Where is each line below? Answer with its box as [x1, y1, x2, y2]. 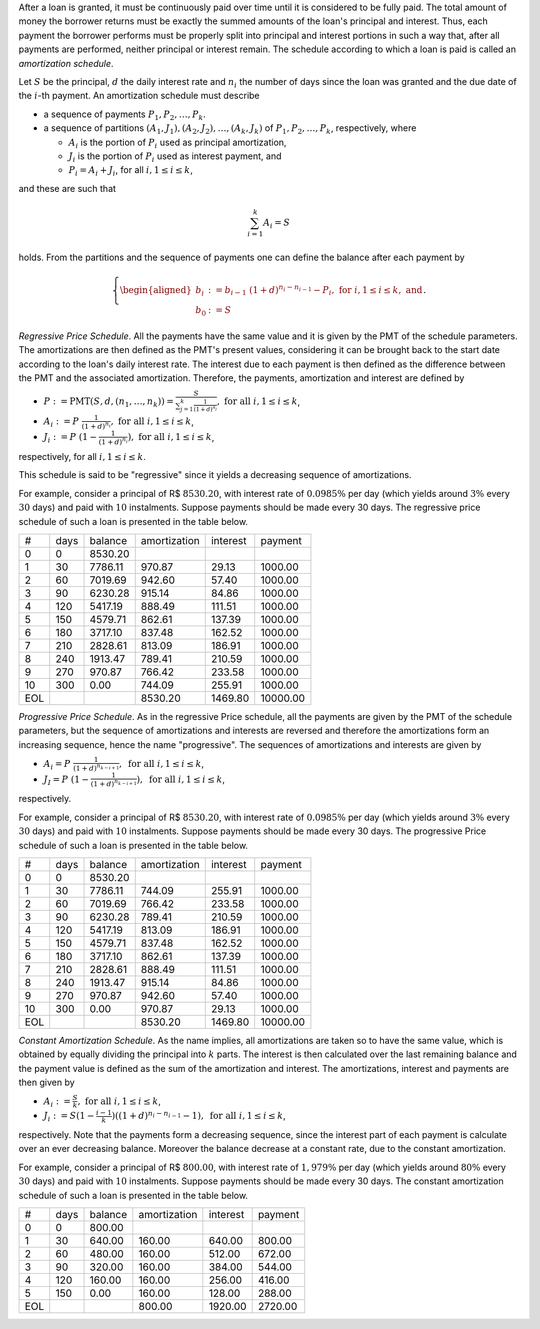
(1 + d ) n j [193, 403, 218, 413]
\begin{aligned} [120, 284, 192, 295]
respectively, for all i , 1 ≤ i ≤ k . [18, 451, 147, 462]
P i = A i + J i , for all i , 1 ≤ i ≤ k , [68, 164, 194, 179]
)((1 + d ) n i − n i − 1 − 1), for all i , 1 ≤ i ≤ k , [111, 1108, 287, 1122]
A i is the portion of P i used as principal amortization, [68, 136, 287, 150]
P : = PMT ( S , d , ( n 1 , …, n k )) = [43, 396, 175, 409]
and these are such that [18, 182, 117, 194]
